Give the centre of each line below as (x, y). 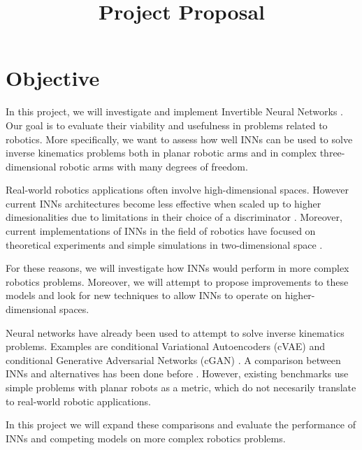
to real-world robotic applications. (78, 401)
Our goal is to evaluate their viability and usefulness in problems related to (167, 125)
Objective (53, 78)
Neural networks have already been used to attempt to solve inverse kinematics (175, 332)
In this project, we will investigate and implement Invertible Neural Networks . (174, 111)
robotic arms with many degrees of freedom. (154, 166)
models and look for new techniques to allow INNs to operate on (144, 295)
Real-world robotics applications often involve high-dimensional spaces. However (178, 190)
